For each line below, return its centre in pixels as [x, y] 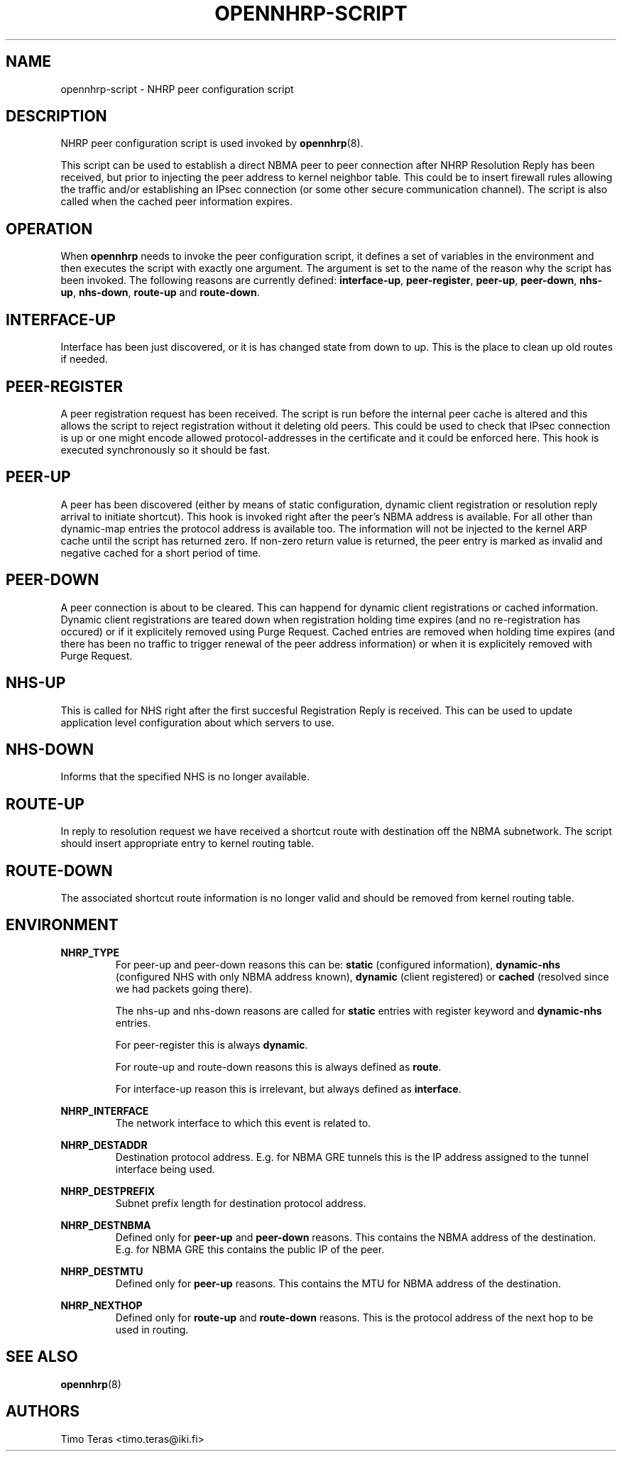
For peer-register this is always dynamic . [212, 1044]
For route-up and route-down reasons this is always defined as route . [278, 1066]
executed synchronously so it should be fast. [165, 449]
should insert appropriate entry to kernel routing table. [187, 844]
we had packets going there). [184, 988]
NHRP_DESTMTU [102, 1271]
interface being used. [165, 1169]
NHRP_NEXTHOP [102, 1305]
